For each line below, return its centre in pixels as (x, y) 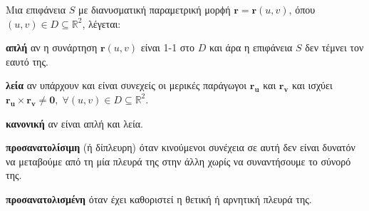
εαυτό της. (27, 61)
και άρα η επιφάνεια (251, 47)
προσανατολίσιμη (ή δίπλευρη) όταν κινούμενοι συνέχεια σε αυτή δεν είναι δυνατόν (181, 147)
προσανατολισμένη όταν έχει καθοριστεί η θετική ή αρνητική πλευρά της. (159, 199)
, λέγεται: (102, 23)
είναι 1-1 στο (167, 47)
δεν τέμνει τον (334, 47)
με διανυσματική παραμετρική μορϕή (154, 9)
